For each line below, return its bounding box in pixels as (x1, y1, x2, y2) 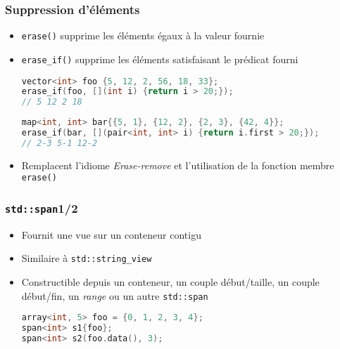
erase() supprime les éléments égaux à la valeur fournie (21, 28, 265, 43)
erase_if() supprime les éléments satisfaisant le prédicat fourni (21, 51, 298, 66)
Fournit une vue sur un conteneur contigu (21, 227, 201, 242)
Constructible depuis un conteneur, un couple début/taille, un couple (21, 275, 320, 289)
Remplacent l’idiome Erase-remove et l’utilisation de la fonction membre (21, 157, 334, 172)
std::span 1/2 (5, 199, 78, 216)
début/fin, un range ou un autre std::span (21, 288, 208, 303)
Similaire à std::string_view (21, 251, 152, 265)
